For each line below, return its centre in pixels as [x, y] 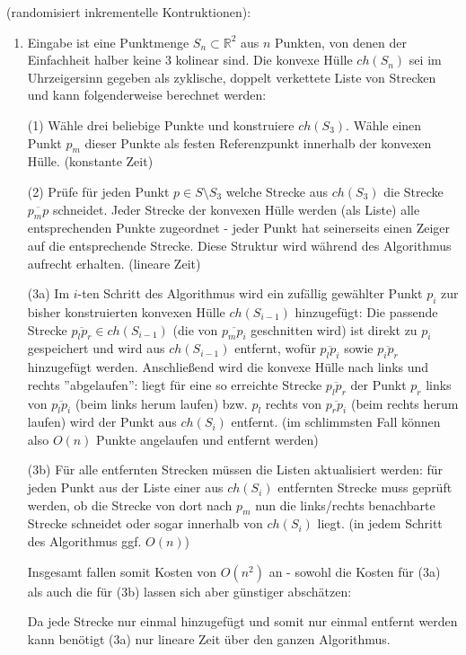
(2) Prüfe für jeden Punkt [98, 191]
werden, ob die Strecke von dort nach [130, 505]
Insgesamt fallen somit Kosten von [122, 571]
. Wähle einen [384, 124]
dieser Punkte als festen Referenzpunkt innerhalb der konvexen [258, 142]
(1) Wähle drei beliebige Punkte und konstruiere [161, 124]
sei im [425, 60]
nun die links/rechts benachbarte [345, 505]
